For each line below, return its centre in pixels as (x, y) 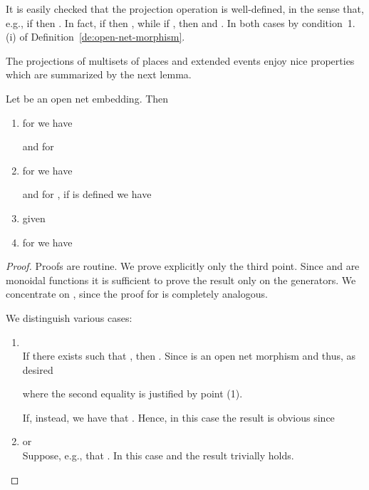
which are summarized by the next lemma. (99, 74)
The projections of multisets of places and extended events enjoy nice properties (180, 60)
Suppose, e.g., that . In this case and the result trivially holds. (158, 455)
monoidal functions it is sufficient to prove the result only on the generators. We (181, 280)
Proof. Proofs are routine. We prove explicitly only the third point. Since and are (183, 266)
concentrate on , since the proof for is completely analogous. (137, 294)
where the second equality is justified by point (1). (132, 393)
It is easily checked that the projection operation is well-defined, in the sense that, (185, 9)
